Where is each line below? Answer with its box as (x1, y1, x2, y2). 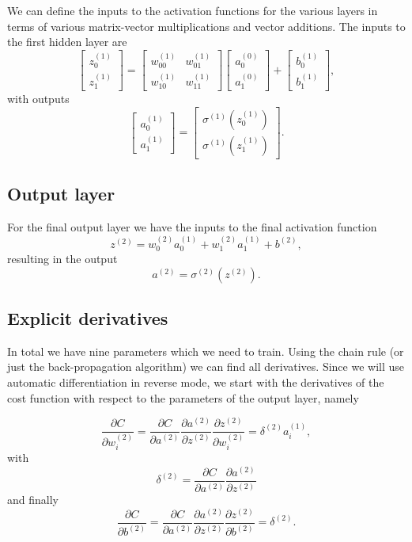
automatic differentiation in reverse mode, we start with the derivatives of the (7, 373, 384, 390)
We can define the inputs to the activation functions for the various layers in (7, 2, 378, 18)
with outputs (7, 90, 70, 107)
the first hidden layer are (7, 33, 127, 50)
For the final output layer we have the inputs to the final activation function (7, 219, 377, 235)
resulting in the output (7, 250, 118, 266)
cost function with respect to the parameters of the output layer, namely (7, 389, 359, 406)
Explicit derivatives (7, 305, 168, 330)
